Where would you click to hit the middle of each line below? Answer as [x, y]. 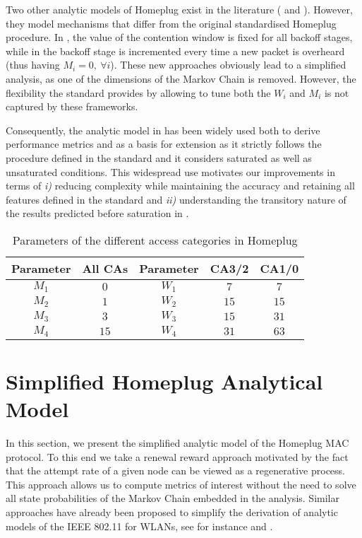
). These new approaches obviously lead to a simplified [228, 65]
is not [337, 92]
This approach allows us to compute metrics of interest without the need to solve [181, 484]
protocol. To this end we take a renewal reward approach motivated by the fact [177, 456]
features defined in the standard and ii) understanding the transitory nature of [176, 199]
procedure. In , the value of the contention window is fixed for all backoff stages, [179, 37]
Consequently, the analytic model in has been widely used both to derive [163, 130]
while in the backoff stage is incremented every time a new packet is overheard [175, 51]
